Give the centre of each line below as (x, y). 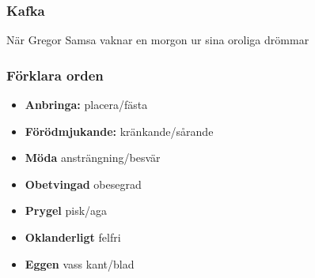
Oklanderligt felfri (73, 237)
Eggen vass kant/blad (80, 263)
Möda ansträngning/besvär (93, 158)
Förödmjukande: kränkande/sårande (119, 131)
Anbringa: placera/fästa (86, 105)
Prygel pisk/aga (66, 210)
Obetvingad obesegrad (83, 184)
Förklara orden (55, 75)
